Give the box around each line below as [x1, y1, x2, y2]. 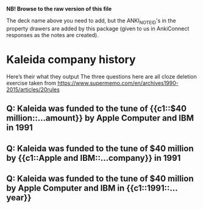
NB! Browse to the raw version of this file [6, 5, 112, 12]
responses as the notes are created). [6, 31, 99, 38]
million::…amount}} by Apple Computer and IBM [6, 113, 194, 124]
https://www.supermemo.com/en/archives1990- [57, 79, 179, 87]
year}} [6, 192, 32, 203]
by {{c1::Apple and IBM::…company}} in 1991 [6, 152, 181, 163]
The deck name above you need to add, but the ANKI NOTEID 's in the [6, 17, 176, 26]
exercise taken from [6, 79, 57, 87]
